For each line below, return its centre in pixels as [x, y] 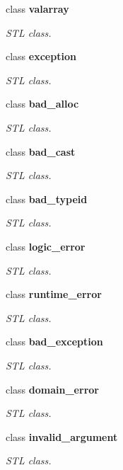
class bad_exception [54, 342]
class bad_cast [41, 151]
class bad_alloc [42, 104]
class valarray [37, 8]
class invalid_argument [62, 436]
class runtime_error [54, 294]
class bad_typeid [47, 199]
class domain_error [52, 389]
